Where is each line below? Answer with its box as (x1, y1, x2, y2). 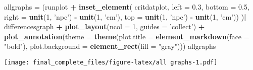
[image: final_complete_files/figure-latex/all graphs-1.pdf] (4, 58, 218, 66)
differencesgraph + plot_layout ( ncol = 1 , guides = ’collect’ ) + (4, 21, 205, 32)
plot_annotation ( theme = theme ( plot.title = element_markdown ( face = (4, 31, 249, 41)
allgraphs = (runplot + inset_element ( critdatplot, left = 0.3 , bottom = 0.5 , (4, 2, 249, 12)
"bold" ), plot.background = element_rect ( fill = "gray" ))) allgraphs (4, 41, 216, 51)
